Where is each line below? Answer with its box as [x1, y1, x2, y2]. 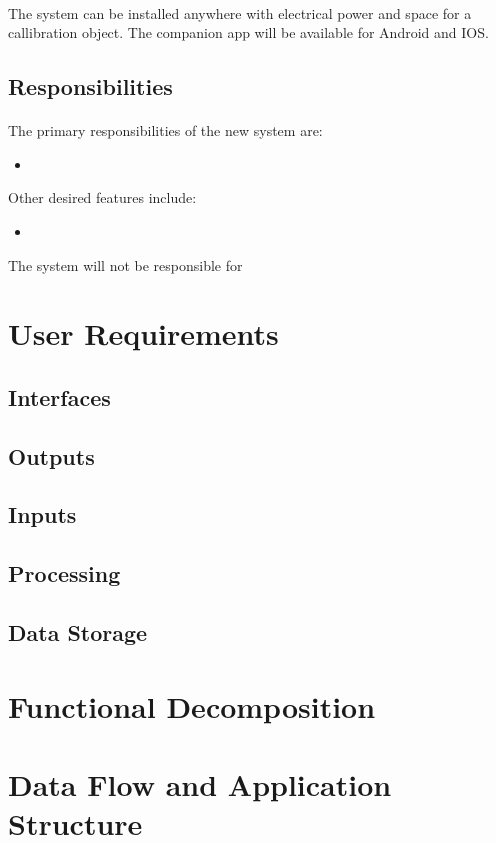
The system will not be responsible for [8, 254, 243, 275]
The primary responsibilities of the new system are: [8, 120, 323, 141]
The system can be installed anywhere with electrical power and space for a [8, 2, 472, 23]
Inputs [8, 499, 77, 530]
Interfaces [8, 381, 111, 412]
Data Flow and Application [8, 763, 392, 804]
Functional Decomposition [8, 685, 376, 726]
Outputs [8, 440, 95, 471]
